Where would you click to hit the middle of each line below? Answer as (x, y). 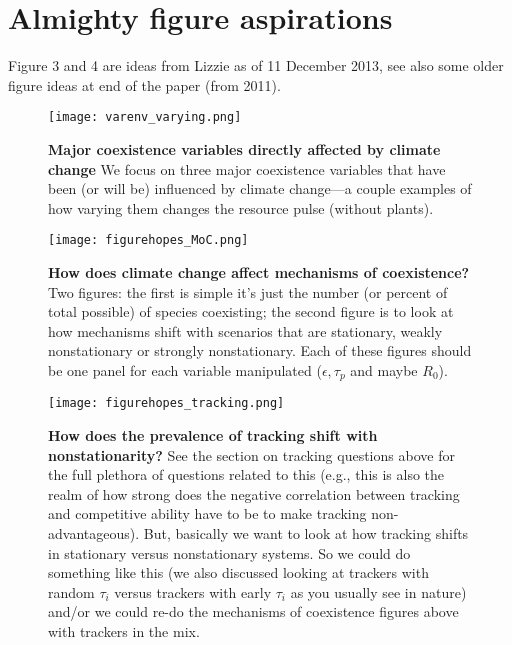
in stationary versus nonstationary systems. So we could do (229, 552)
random (71, 591)
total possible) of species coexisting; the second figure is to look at (251, 311)
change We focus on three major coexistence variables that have (247, 168)
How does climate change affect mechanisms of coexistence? (259, 272)
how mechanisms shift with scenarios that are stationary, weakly (245, 330)
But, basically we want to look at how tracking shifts (306, 533)
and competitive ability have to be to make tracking (207, 513)
